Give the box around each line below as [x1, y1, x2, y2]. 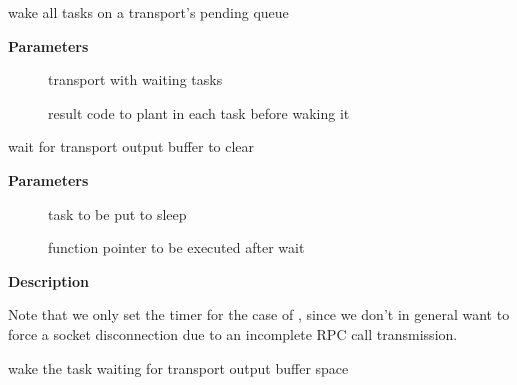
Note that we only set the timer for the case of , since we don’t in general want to [8, 304, 510, 325]
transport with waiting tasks [48, 69, 223, 90]
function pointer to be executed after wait [48, 237, 305, 258]
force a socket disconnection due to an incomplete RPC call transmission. [8, 323, 458, 344]
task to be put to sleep [48, 203, 187, 224]
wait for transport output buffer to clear [8, 136, 255, 157]
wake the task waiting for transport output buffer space [8, 357, 349, 378]
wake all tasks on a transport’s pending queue [8, 2, 289, 22]
